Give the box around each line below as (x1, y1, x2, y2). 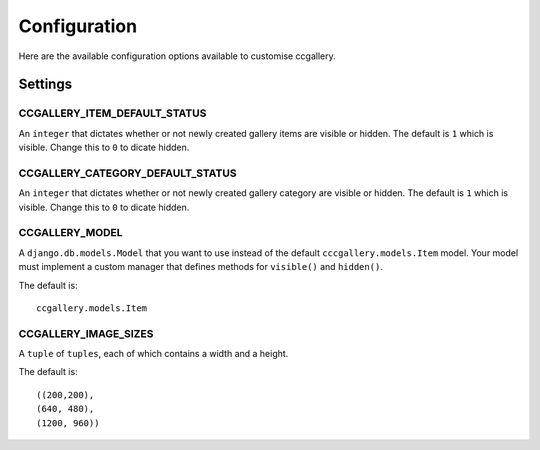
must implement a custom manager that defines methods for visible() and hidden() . (18, 261, 384, 273)
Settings (18, 76, 73, 93)
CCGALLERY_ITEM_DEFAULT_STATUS (18, 106, 207, 120)
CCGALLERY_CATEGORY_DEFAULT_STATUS (18, 166, 237, 180)
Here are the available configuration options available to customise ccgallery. (18, 50, 337, 62)
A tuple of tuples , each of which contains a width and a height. (18, 348, 289, 360)
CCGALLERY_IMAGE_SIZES (18, 326, 154, 340)
